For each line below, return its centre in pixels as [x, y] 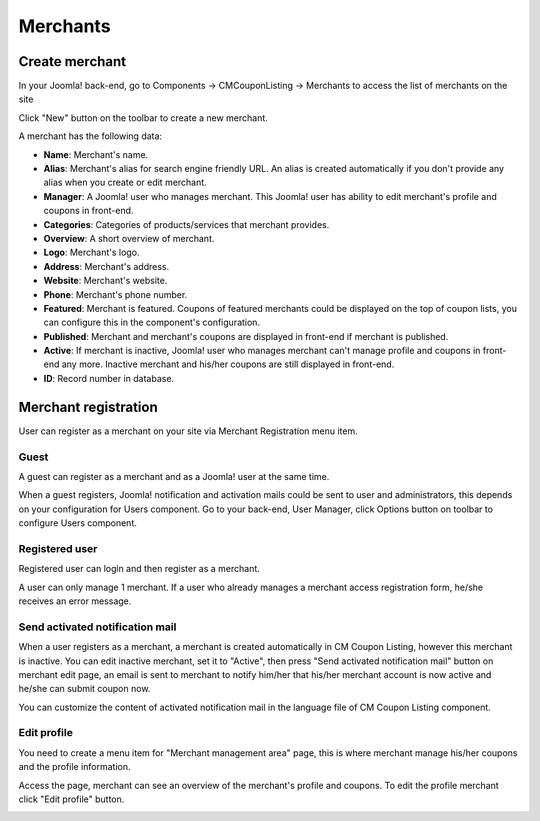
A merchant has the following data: [90, 136]
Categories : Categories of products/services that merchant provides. [186, 224]
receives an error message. [75, 601]
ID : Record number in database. [109, 378]
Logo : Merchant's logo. [91, 252]
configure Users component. [77, 523]
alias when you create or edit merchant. [125, 182]
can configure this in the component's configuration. [151, 322]
